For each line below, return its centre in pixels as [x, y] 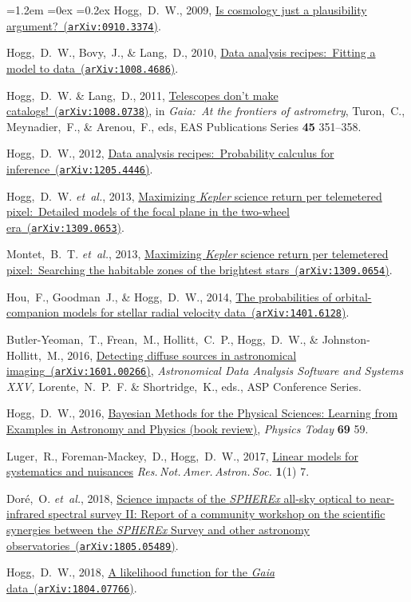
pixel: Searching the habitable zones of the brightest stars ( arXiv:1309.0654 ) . [200, 270]
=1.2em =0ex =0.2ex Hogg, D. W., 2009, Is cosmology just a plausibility [187, 10]
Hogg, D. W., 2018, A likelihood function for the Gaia [141, 572]
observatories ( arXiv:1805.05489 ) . [93, 545]
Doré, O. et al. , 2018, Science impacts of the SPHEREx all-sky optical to [186, 498]
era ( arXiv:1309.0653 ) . [65, 227]
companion [33, 312]
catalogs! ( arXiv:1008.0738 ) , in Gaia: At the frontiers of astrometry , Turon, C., [206, 111]
